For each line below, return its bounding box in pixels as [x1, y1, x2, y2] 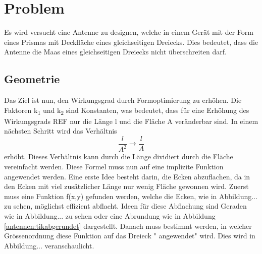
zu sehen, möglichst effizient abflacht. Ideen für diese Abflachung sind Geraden [4, 201, 247, 211]
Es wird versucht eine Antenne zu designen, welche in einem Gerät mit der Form [4, 27, 253, 37]
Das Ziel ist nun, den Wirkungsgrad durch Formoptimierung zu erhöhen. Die [4, 95, 242, 105]
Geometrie [4, 71, 60, 87]
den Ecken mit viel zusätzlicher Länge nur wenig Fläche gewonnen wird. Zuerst [4, 181, 249, 192]
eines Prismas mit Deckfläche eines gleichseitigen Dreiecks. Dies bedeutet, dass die [4, 36, 258, 47]
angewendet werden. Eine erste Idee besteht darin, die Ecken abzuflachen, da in [4, 171, 250, 181]
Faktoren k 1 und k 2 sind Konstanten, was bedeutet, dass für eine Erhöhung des [4, 104, 249, 116]
